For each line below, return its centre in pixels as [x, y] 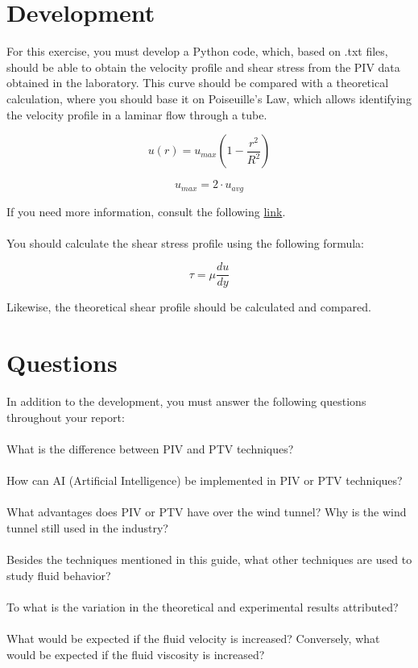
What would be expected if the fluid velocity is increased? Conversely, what [193, 639]
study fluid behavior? [59, 575]
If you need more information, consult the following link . [146, 211]
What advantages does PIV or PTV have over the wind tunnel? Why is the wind [207, 512]
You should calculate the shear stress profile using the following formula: [185, 242]
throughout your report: [66, 417]
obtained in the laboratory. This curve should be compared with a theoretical [198, 83]
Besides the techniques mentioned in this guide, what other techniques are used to [209, 559]
